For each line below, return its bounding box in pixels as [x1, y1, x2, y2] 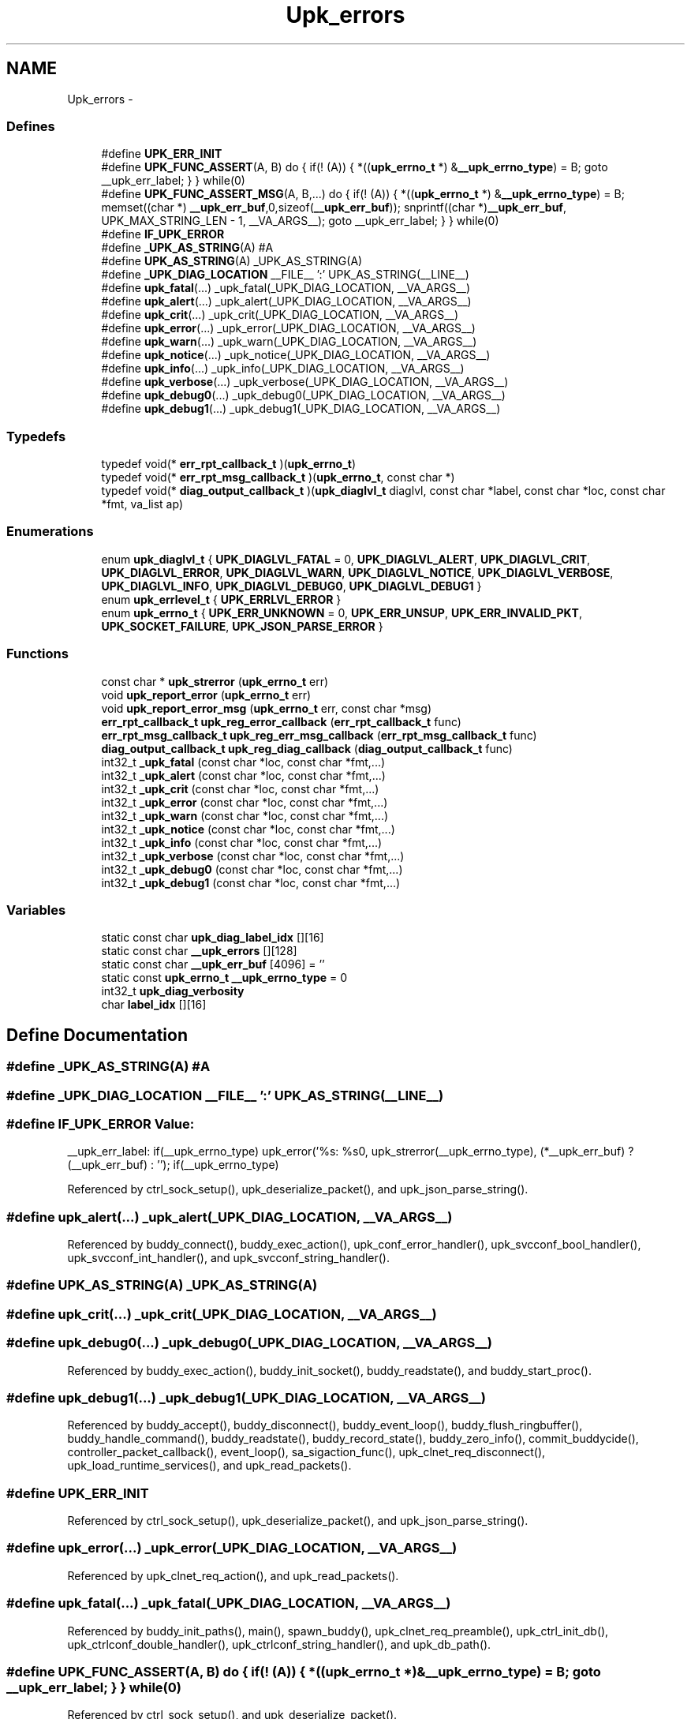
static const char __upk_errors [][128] [101, 944, 297, 958]
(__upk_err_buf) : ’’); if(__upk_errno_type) [67, 1158, 279, 1172]
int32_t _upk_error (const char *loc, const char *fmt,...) [101, 795, 388, 809]
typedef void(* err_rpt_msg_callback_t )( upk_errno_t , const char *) [101, 470, 455, 485]
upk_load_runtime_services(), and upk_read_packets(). [67, 1459, 352, 1473]
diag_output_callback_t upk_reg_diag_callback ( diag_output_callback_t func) [101, 741, 513, 755]
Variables [6, 901, 66, 918]
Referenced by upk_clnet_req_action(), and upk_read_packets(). [67, 1568, 399, 1582]
